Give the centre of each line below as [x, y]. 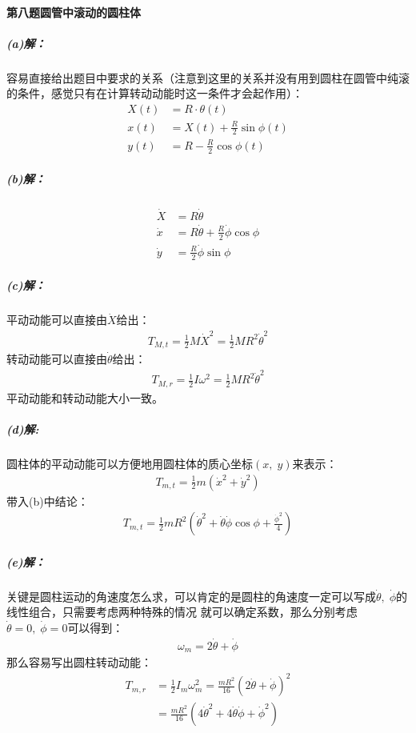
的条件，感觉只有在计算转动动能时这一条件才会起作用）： [155, 93]
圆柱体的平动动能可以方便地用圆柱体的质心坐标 [130, 463]
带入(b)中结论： [48, 501]
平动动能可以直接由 [57, 320]
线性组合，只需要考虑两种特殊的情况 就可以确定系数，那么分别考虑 [182, 612]
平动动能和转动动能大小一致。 [85, 397]
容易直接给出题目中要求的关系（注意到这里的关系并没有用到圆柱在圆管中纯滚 [208, 77]
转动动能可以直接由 [57, 359]
